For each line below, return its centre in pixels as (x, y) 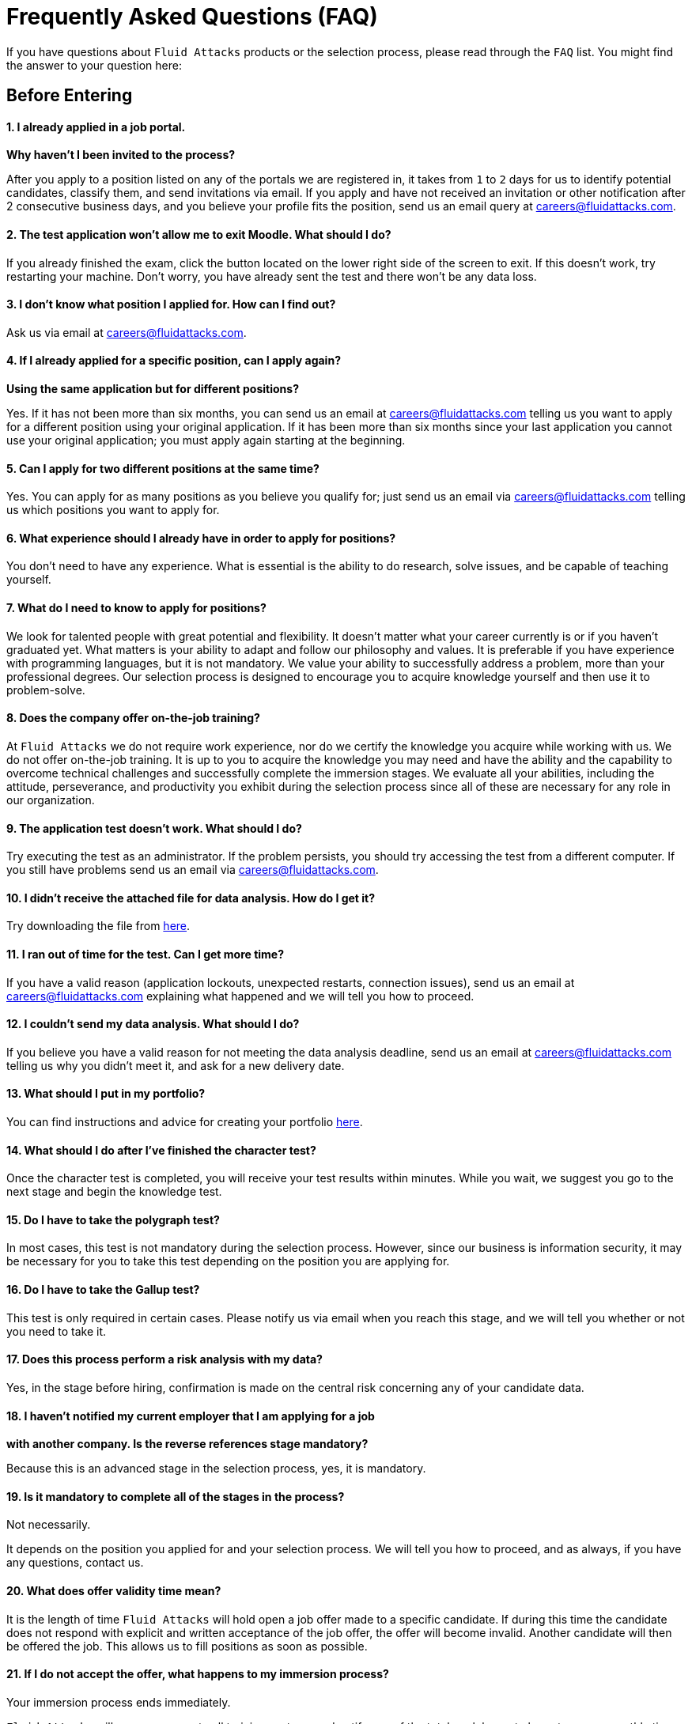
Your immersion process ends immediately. (119, 1702)
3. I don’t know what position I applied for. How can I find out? (171, 304)
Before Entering (70, 96)
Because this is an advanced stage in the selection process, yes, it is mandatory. (216, 1469)
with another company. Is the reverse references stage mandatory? (187, 1444)
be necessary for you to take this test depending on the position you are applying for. (228, 1261)
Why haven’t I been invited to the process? (121, 155)
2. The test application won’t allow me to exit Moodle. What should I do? (199, 234)
